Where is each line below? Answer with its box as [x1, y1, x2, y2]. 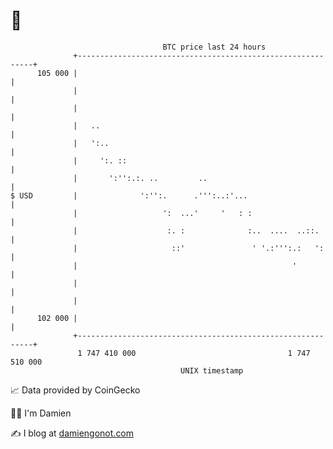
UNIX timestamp [180, 365, 244, 376]
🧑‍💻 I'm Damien [10, 407, 72, 419]
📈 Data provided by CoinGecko [10, 384, 141, 396]
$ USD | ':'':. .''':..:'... [10, 190, 248, 201]
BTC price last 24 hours [162, 42, 267, 52]
